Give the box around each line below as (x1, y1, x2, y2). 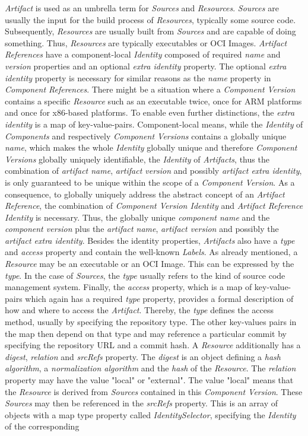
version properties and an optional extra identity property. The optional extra (5, 59, 287, 72)
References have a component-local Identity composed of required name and (5, 48, 281, 61)
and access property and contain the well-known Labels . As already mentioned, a (5, 246, 298, 258)
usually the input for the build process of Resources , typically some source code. (5, 13, 296, 26)
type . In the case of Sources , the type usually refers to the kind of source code (5, 269, 285, 281)
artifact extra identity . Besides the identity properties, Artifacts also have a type (5, 234, 295, 246)
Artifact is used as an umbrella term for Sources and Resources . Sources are (5, 2, 279, 14)
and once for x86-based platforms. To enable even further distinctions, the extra (5, 106, 295, 119)
